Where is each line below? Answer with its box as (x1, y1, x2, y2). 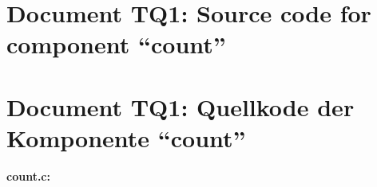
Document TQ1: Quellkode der (6, 90, 355, 123)
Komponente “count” (6, 121, 246, 154)
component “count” (6, 28, 226, 60)
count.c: (6, 167, 50, 184)
